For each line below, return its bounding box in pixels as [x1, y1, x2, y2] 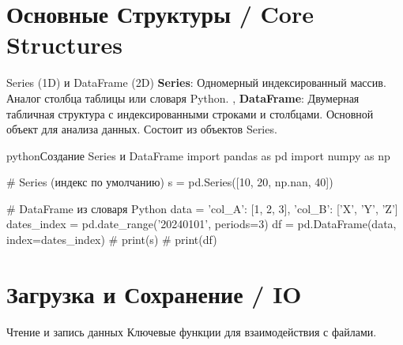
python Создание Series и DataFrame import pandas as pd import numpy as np [6, 147, 390, 163]
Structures [6, 28, 123, 61]
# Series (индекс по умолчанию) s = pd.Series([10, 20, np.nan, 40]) [6, 174, 333, 190]
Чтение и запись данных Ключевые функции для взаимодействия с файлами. [6, 323, 377, 339]
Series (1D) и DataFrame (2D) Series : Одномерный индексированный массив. [6, 74, 386, 91]
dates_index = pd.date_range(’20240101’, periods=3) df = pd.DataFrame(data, [6, 216, 397, 232]
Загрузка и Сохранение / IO [6, 277, 302, 309]
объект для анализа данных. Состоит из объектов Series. [6, 121, 277, 137]
